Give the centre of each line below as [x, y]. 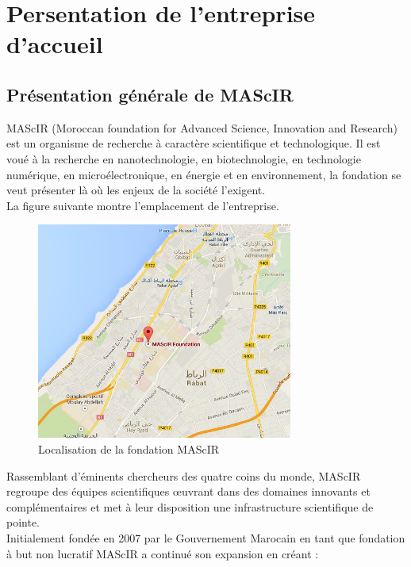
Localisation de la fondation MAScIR [129, 449]
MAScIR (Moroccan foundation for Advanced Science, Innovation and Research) [202, 127]
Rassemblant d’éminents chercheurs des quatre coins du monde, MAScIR [184, 475]
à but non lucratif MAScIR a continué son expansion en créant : [163, 553]
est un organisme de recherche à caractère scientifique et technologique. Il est [194, 143]
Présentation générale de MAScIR [150, 94]
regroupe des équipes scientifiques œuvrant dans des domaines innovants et [188, 491]
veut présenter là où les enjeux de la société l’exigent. [136, 190]
